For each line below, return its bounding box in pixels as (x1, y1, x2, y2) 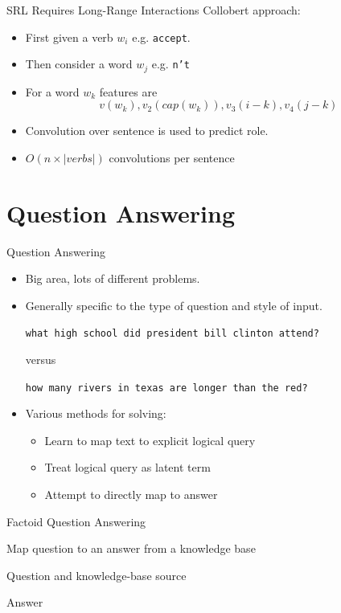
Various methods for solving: (25, 405, 166, 422)
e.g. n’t (151, 55, 190, 72)
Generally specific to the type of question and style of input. (25, 296, 323, 313)
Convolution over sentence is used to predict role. (25, 122, 269, 139)
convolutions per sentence (109, 149, 235, 166)
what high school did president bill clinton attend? (25, 328, 319, 340)
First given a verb (25, 28, 113, 45)
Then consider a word (25, 55, 133, 72)
